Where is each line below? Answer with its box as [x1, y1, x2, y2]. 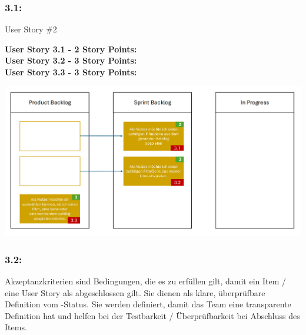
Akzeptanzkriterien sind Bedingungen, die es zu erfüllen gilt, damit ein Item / [5, 275, 287, 287]
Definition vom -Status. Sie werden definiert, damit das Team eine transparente [5, 298, 291, 310]
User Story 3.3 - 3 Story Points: [5, 66, 137, 78]
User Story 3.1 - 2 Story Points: [5, 42, 137, 55]
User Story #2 [5, 23, 57, 35]
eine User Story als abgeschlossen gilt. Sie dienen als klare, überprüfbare [5, 286, 265, 298]
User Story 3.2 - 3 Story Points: [5, 54, 137, 67]
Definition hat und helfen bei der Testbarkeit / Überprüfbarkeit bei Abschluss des [5, 309, 300, 321]
